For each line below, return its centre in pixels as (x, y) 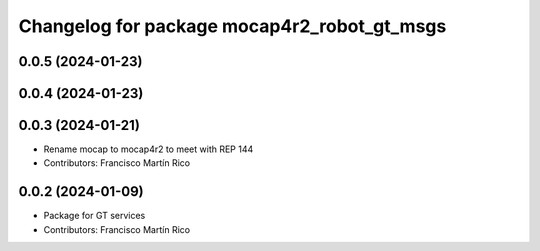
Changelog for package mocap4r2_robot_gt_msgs (232, 26)
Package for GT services (94, 216)
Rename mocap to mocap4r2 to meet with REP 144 (148, 149)
